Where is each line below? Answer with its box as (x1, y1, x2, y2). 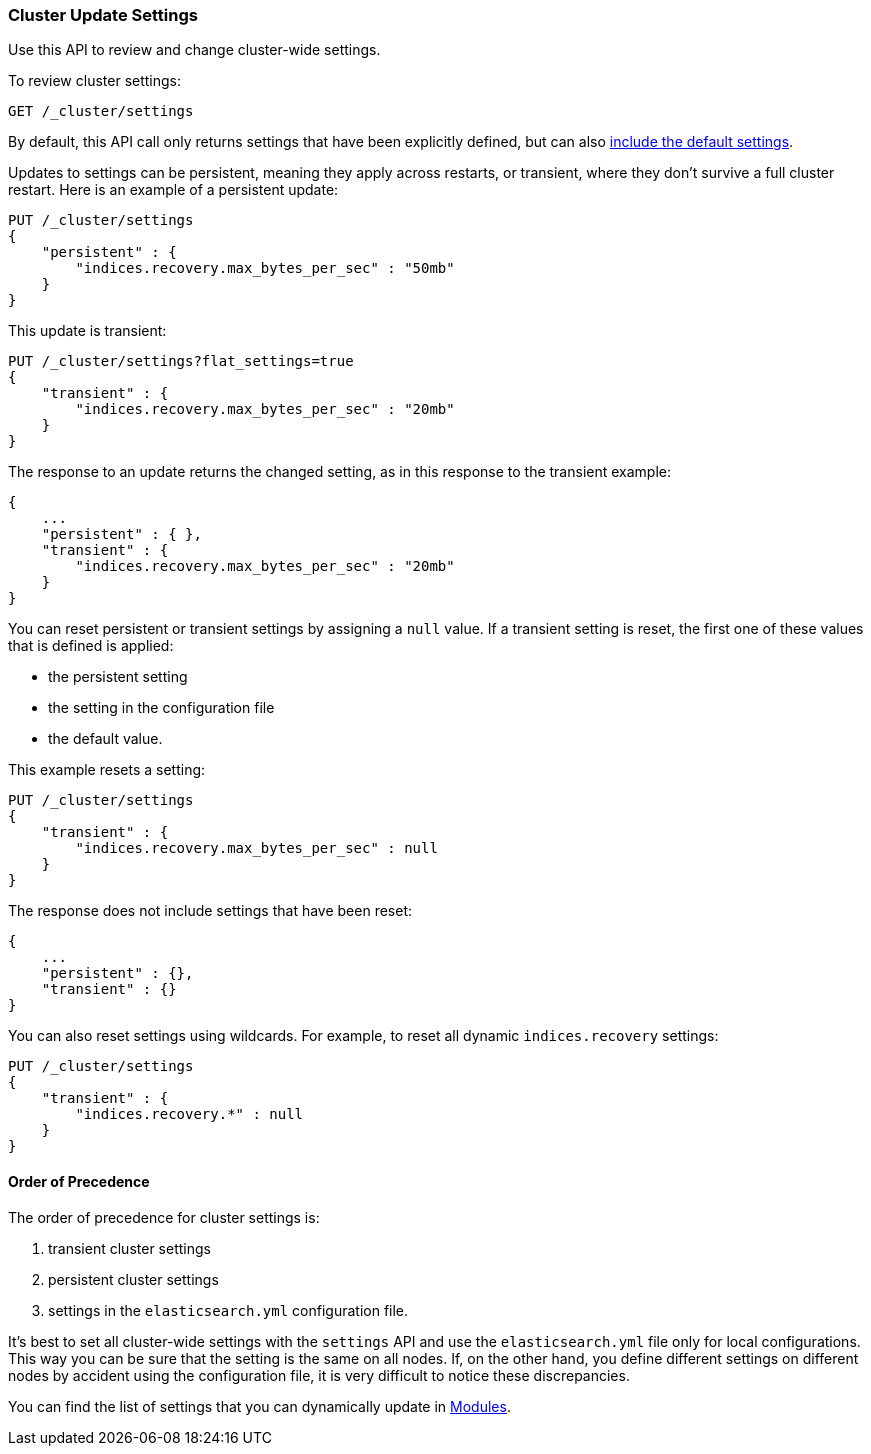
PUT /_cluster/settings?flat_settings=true (8, 353, 354, 370)
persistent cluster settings (48, 1270, 219, 1288)
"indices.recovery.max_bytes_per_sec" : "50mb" (75, 260, 455, 277)
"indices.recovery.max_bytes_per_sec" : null (75, 840, 438, 857)
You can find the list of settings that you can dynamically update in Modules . (8, 1397, 511, 1415)
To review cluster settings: (8, 72, 182, 90)
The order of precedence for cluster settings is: (8, 1208, 320, 1226)
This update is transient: (8, 322, 167, 340)
